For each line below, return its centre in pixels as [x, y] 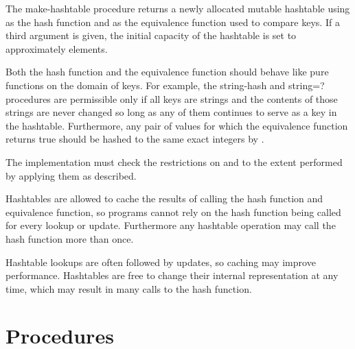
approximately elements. [57, 48]
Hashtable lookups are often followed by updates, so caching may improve [161, 262]
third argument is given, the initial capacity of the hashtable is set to [151, 35]
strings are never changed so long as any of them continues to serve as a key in [171, 112]
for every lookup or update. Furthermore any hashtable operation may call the [171, 225]
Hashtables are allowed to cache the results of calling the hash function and [164, 198]
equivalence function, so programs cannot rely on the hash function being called [173, 212]
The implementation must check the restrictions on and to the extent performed [174, 161]
